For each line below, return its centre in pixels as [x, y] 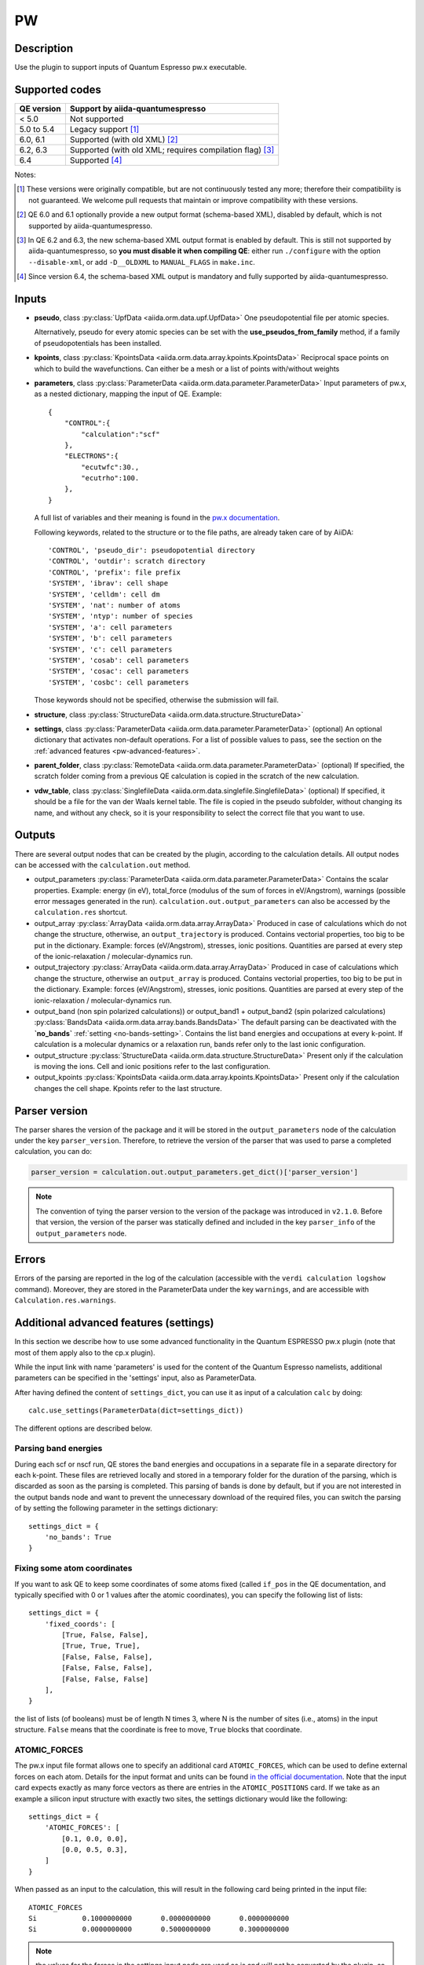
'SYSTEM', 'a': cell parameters [110, 627]
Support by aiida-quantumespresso [138, 108]
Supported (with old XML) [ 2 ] [124, 139]
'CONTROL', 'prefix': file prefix [114, 572]
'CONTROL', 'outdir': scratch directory [127, 561]
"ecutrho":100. [110, 478]
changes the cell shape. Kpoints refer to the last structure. [128, 1088]
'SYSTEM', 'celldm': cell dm [104, 594]
